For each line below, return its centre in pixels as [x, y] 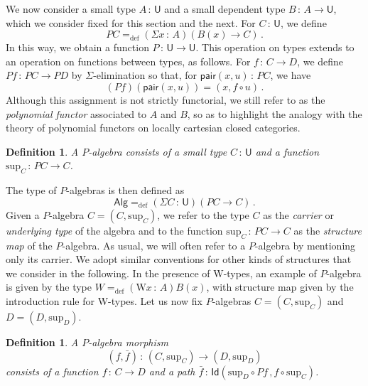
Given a [23, 214]
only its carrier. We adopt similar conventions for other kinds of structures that [179, 259]
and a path [172, 371]
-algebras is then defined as [125, 190]
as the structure [328, 230]
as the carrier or [298, 214]
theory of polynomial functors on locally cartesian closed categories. [153, 128]
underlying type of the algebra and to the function [114, 230]
